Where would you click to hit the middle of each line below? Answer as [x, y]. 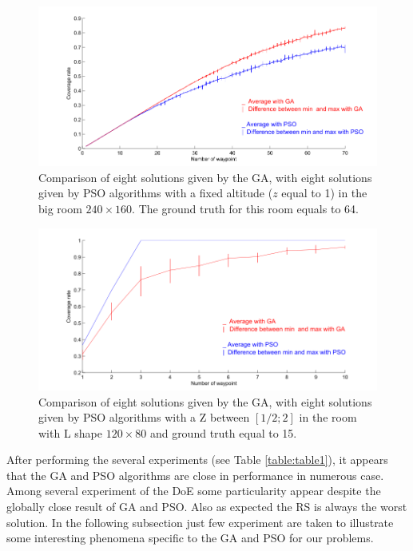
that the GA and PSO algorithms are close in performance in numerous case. [195, 475]
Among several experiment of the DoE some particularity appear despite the [194, 491]
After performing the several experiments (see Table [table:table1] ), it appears [197, 460]
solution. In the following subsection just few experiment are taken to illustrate [200, 522]
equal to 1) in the [324, 193]
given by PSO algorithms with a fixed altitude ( [156, 193]
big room [60, 209]
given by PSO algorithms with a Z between [144, 417]
